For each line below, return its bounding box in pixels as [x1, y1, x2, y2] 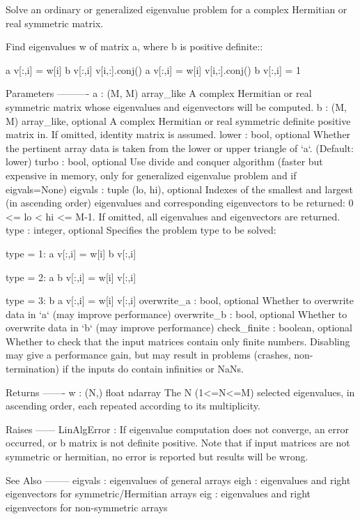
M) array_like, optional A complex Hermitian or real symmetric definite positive [6, 113, 351, 128]
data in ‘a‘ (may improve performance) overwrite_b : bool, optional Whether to [6, 306, 347, 321]
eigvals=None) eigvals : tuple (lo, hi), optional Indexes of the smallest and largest [6, 181, 354, 196]
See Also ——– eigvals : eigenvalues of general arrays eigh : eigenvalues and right [6, 472, 351, 487]
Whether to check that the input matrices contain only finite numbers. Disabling [6, 333, 350, 348]
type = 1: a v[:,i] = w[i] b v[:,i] [6, 246, 136, 260]
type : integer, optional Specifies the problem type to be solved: [6, 223, 276, 237]
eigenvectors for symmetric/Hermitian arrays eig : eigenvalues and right [6, 486, 311, 501]
